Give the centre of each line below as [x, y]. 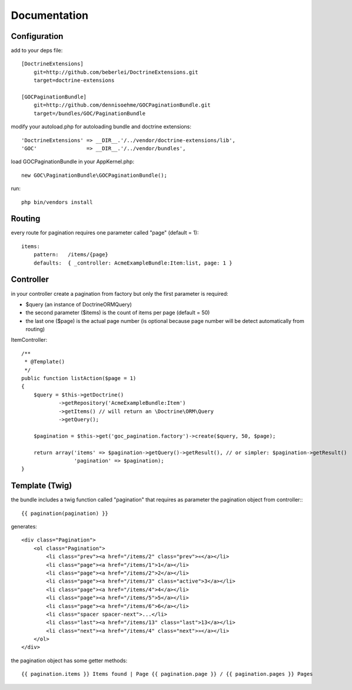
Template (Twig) [41, 486]
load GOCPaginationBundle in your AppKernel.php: [73, 161]
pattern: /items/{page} [71, 255]
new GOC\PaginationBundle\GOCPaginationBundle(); [94, 175]
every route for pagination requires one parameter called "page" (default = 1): [105, 233]
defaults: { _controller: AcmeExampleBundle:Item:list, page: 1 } [133, 263]
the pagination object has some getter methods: [69, 661]
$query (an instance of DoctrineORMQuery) [79, 304]
